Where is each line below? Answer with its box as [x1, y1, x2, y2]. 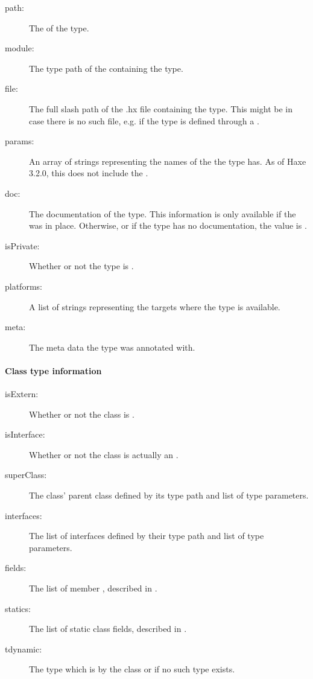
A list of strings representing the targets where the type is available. [29, 300, 280, 313]
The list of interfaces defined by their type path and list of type [29, 529, 264, 542]
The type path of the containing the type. [29, 62, 183, 74]
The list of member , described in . [29, 582, 157, 595]
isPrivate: [5, 239, 40, 252]
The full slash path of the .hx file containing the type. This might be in [29, 102, 292, 115]
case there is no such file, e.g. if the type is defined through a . [29, 114, 259, 127]
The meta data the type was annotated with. [29, 340, 195, 353]
